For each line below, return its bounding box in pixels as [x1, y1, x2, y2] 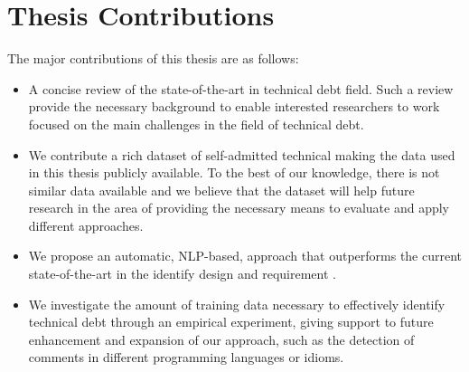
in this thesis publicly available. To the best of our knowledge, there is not [28, 163, 440, 182]
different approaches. [28, 215, 144, 234]
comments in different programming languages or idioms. [28, 348, 344, 367]
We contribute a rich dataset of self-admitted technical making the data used [28, 145, 455, 164]
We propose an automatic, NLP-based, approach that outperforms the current [28, 246, 463, 265]
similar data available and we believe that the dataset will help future [28, 180, 415, 199]
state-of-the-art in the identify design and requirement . [28, 264, 336, 283]
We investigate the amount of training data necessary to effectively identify [28, 294, 446, 313]
